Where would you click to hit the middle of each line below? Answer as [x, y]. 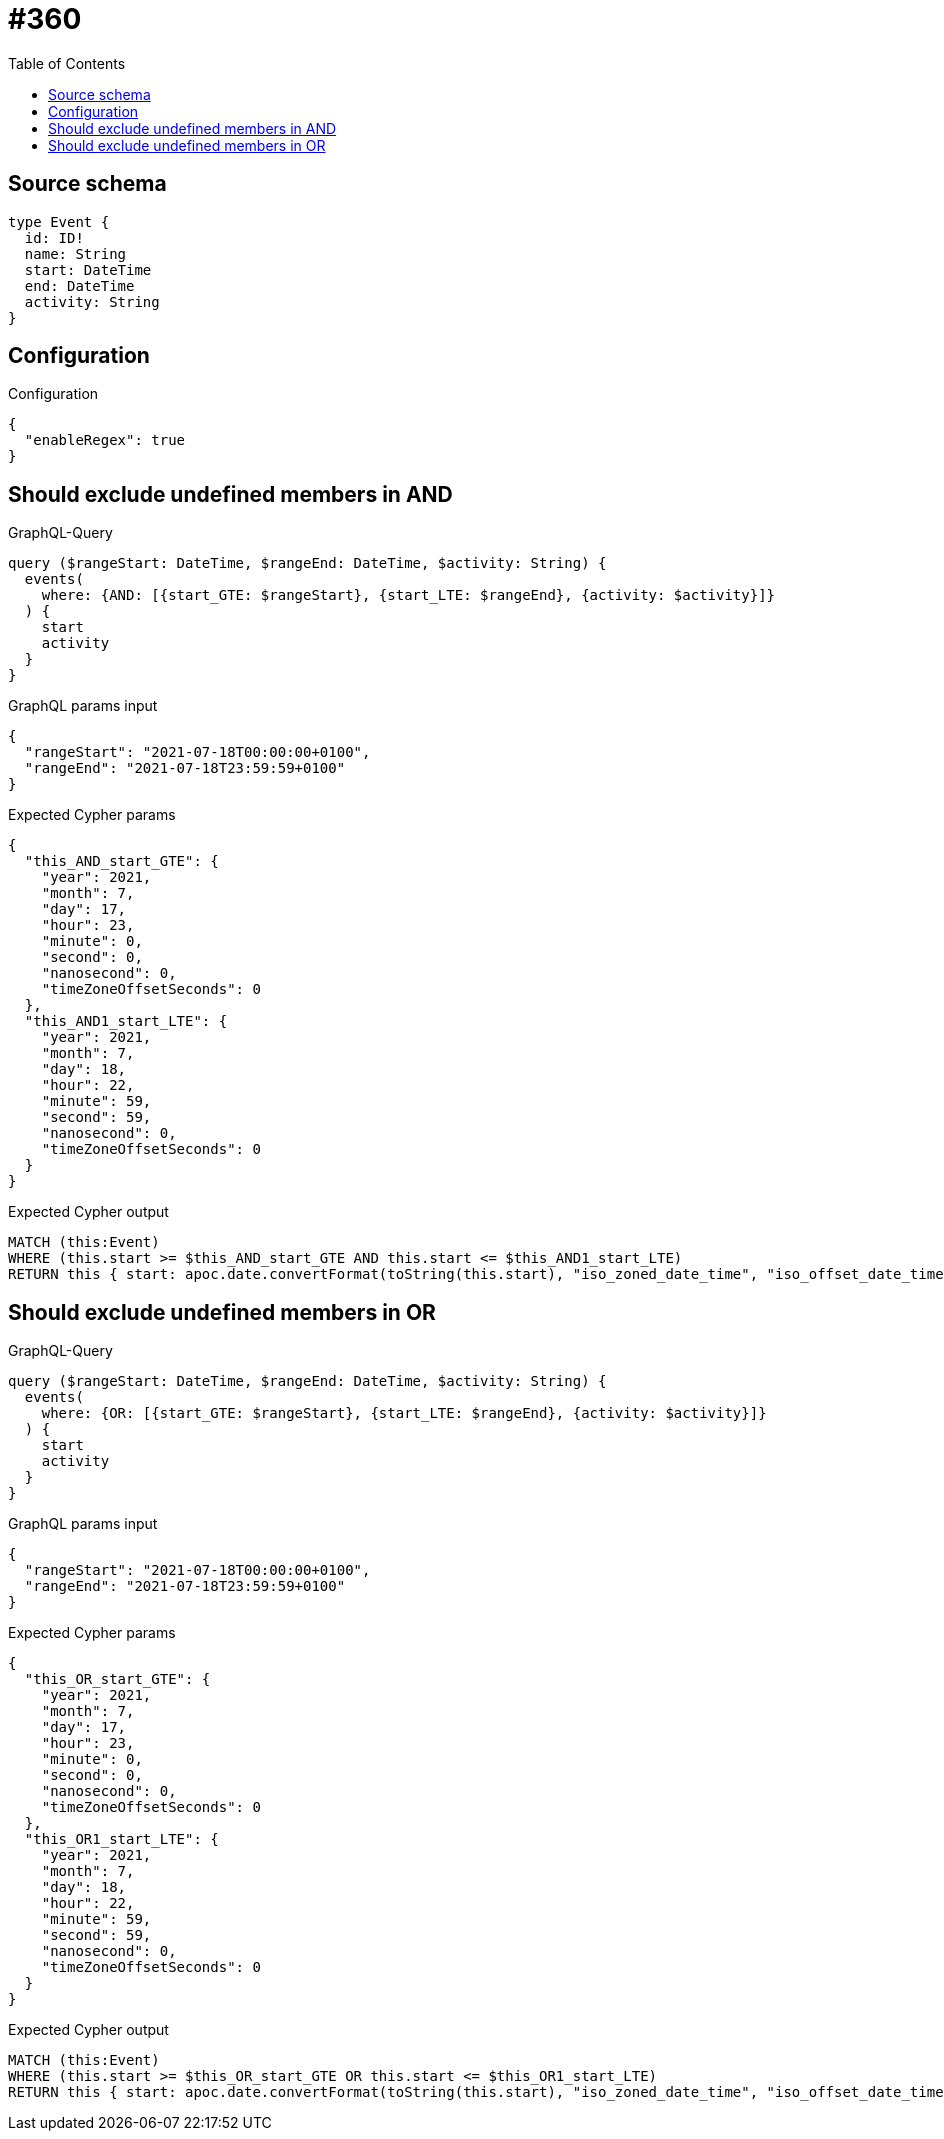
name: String [75, 253]
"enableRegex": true [105, 440]
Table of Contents [67, 63]
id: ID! [54, 237]
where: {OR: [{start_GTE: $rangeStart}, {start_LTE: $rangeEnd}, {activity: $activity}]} [404, 1413]
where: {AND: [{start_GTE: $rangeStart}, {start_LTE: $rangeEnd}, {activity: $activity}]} [408, 595]
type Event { [59, 221]
